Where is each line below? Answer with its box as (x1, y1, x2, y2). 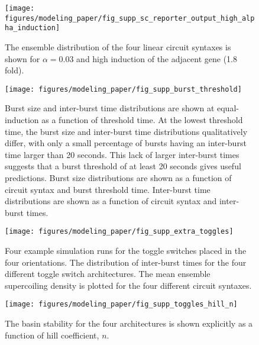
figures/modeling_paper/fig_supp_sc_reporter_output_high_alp (5, 14, 255, 22)
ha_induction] (5, 24, 60, 33)
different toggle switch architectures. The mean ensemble (5, 267, 211, 280)
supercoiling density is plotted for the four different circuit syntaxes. (5, 279, 252, 291)
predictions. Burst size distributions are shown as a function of (5, 171, 232, 183)
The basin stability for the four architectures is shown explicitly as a (5, 317, 253, 330)
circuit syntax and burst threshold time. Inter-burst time (5, 183, 211, 195)
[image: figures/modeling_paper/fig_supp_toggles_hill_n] (5, 300, 238, 309)
